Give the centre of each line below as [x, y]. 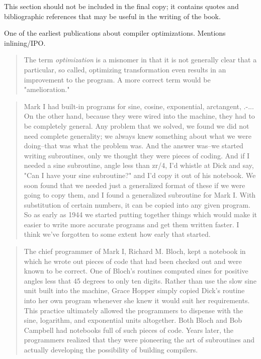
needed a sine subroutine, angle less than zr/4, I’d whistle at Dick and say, [139, 165]
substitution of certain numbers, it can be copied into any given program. [137, 204]
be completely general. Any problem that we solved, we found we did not [137, 125]
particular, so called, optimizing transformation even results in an [125, 69]
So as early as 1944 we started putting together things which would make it [140, 214]
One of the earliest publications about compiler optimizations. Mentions [115, 33]
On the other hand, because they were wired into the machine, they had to [139, 116]
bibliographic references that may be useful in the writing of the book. [112, 16]
